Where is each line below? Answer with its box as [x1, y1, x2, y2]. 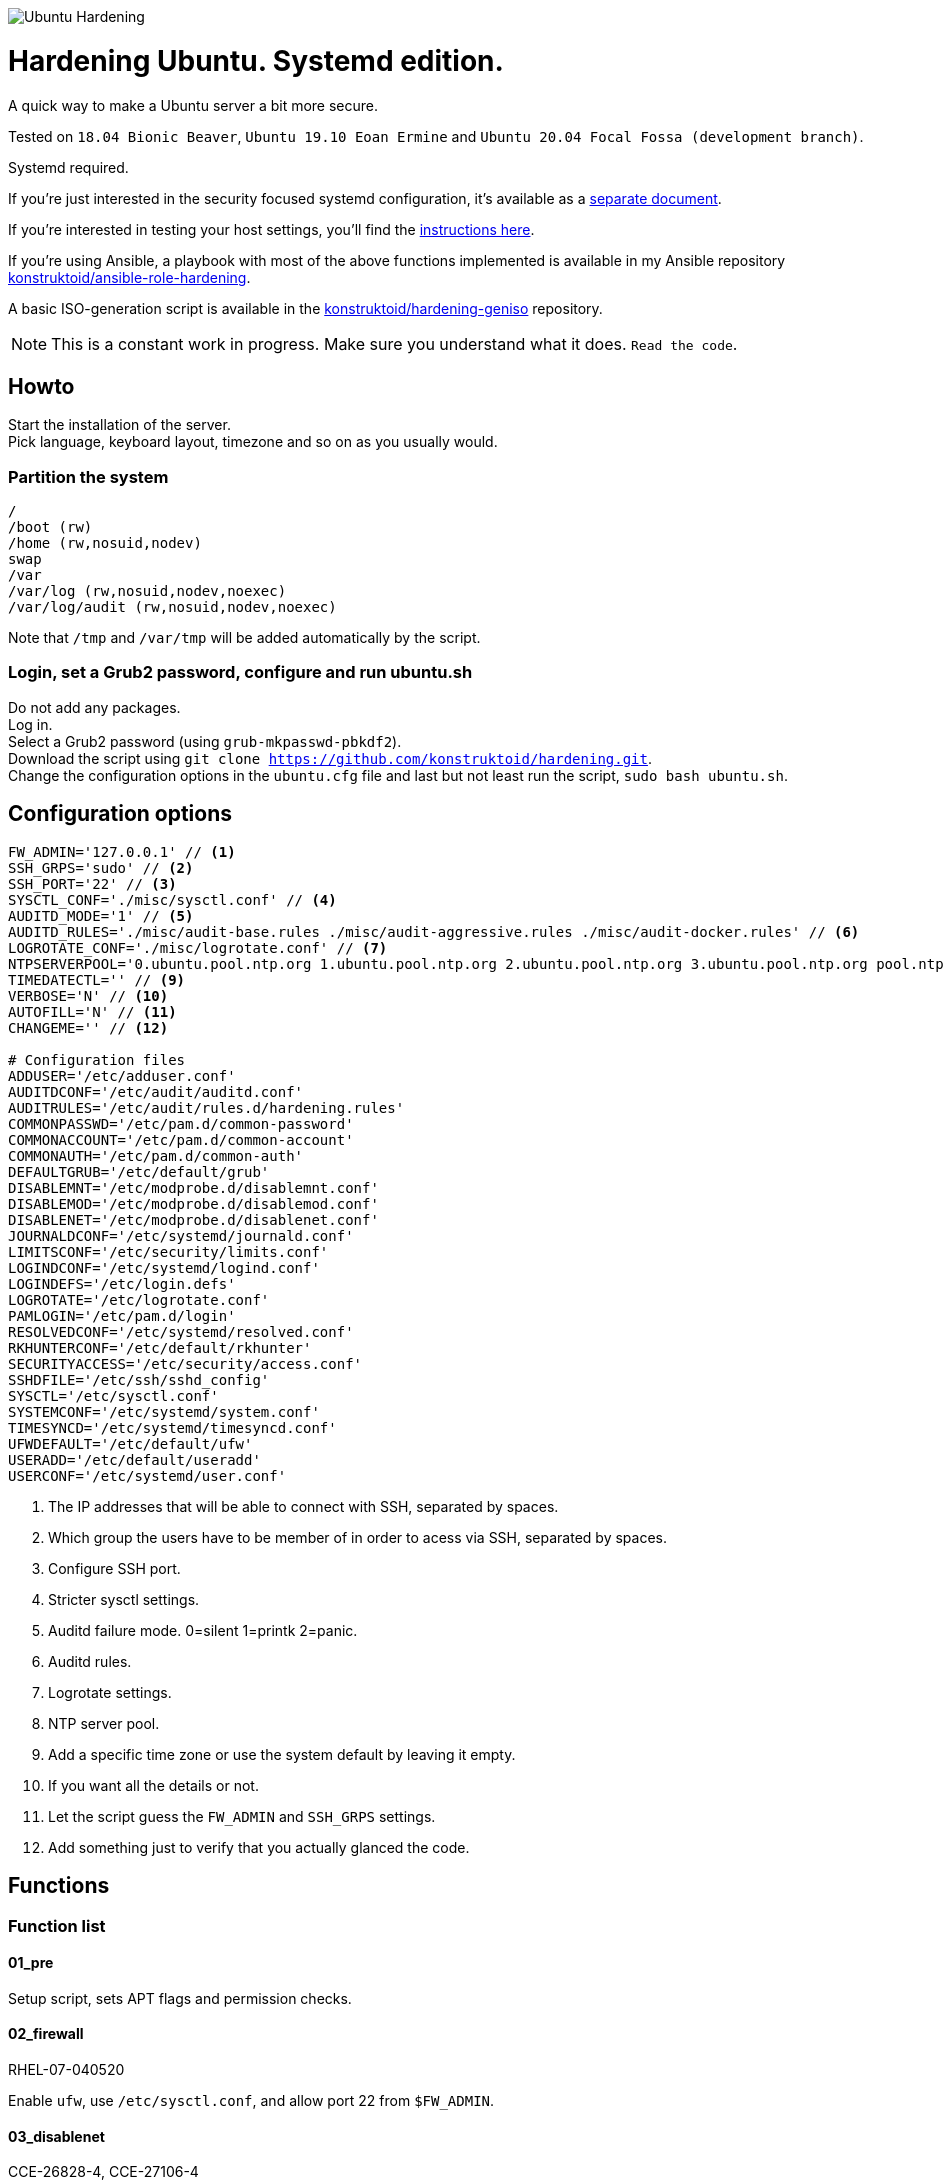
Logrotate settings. [48, 1683, 172, 1701]
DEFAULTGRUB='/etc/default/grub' [8, 1163, 270, 1180]
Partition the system [8, 466, 169, 487]
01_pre [8, 1954, 54, 1972]
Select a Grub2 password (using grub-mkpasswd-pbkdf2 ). [8, 732, 402, 750]
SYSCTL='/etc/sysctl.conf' [8, 1387, 219, 1404]
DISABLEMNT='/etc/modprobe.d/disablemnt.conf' [8, 1179, 379, 1196]
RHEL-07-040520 [8, 2060, 125, 2078]
